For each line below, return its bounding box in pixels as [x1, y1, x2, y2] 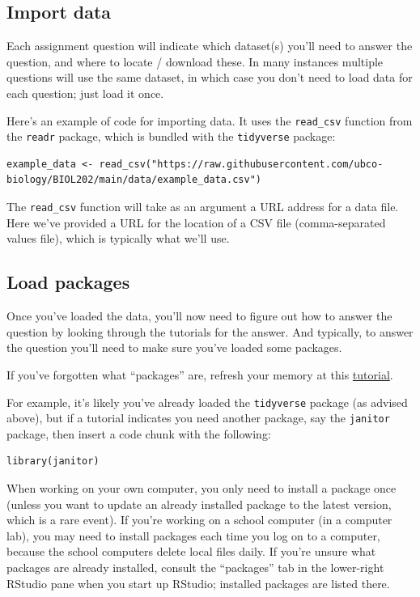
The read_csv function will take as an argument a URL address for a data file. [6, 198, 399, 215]
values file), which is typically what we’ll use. [6, 230, 230, 247]
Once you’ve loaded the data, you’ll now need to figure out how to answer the [6, 307, 392, 324]
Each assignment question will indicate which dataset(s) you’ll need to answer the [6, 37, 413, 54]
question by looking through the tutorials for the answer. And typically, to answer [6, 323, 414, 340]
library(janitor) [6, 455, 100, 468]
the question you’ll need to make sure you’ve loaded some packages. [6, 339, 342, 356]
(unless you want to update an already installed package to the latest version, [6, 495, 392, 512]
